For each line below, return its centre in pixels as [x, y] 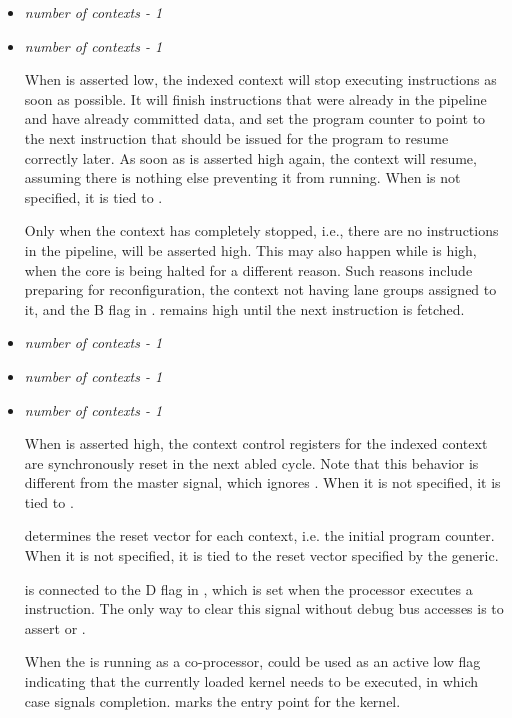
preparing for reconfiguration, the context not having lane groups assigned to [260, 289]
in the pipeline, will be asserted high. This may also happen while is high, [250, 249]
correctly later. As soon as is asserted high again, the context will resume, [250, 157]
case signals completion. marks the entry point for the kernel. [212, 700]
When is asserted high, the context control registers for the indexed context [256, 443]
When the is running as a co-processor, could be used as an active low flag [252, 661]
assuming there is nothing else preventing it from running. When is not [242, 177]
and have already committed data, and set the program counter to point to [255, 118]
